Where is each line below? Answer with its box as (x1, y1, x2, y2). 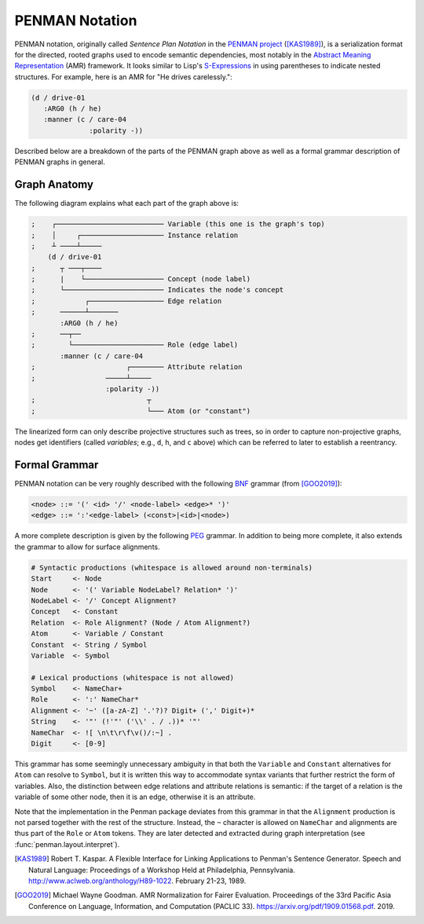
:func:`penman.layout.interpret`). (14, 839, 120, 849)
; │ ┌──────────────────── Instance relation (31, 230, 239, 240)
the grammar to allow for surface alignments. (14, 542, 160, 552)
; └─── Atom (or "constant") (31, 406, 251, 416)
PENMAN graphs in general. (14, 157, 105, 167)
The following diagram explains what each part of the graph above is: (14, 199, 239, 208)
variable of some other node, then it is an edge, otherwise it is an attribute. (14, 792, 256, 801)
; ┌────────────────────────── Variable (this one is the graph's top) (31, 220, 326, 229)
